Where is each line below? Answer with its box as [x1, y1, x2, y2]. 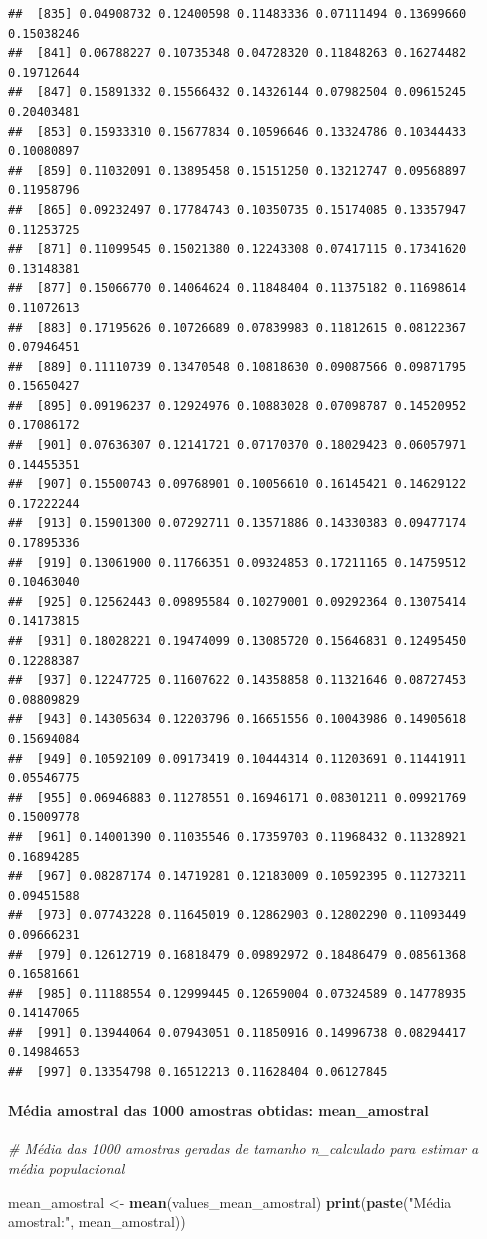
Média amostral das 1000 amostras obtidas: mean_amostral [8, 1100, 429, 1121]
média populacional [8, 1158, 125, 1179]
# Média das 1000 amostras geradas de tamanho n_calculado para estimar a [8, 1138, 479, 1159]
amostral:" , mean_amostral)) [8, 1211, 186, 1232]
